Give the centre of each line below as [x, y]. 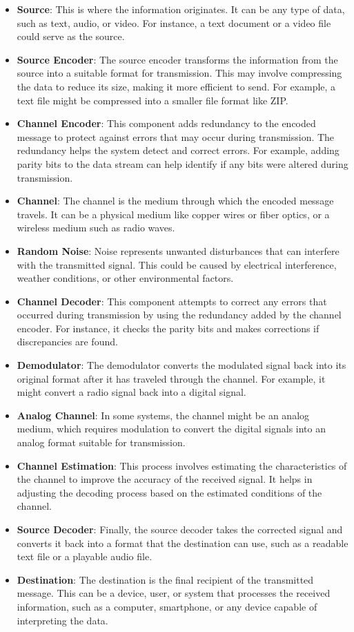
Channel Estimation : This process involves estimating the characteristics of [182, 465]
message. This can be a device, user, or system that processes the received [174, 593]
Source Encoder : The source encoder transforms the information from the [177, 59]
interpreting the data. [62, 620]
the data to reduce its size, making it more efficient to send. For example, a [176, 86]
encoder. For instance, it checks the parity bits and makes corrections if [168, 328]
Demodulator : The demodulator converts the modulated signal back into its [181, 365]
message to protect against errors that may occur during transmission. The [176, 136]
